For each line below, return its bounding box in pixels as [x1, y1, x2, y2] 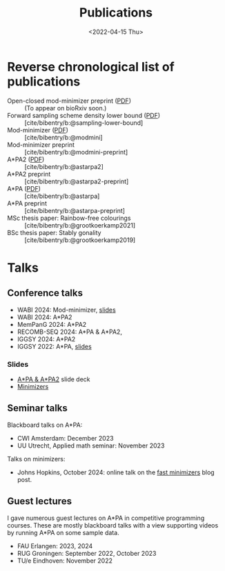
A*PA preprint [7, 199, 47, 208]
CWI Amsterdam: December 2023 [17, 434, 114, 442]
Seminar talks [7, 402, 68, 414]
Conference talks [7, 288, 83, 299]
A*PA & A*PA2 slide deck [17, 374, 91, 383]
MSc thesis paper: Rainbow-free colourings [7, 214, 131, 222]
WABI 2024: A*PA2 [17, 312, 72, 321]
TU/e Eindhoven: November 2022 [17, 557, 112, 565]
